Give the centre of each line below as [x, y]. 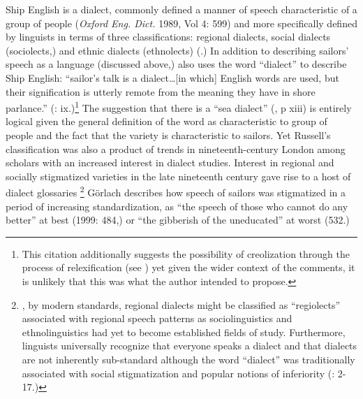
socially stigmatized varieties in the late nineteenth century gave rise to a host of [178, 176]
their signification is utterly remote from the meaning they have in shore [161, 91]
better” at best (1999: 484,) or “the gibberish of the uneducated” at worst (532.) [178, 220]
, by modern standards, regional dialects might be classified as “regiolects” [181, 304]
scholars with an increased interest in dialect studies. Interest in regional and [170, 162]
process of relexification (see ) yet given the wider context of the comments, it [188, 267]
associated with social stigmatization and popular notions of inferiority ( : [178, 373]
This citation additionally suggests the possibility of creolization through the [186, 253]
